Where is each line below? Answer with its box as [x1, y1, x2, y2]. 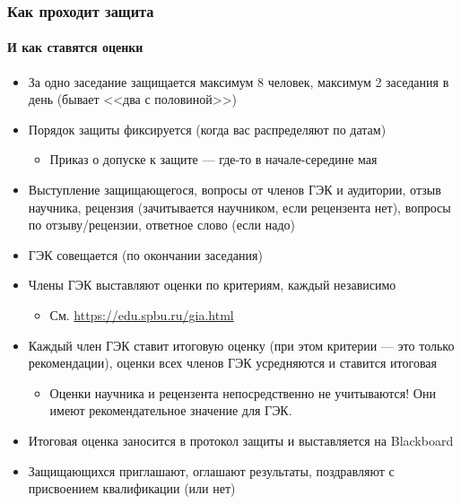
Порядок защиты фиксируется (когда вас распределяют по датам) [28, 119, 387, 138]
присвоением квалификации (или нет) [28, 479, 236, 498]
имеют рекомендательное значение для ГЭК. [49, 401, 292, 420]
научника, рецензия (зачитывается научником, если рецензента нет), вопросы [28, 197, 451, 216]
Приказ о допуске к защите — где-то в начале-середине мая [49, 150, 378, 169]
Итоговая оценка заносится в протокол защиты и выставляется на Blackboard [28, 430, 454, 449]
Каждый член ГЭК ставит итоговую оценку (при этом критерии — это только [28, 335, 455, 354]
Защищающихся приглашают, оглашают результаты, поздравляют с [28, 461, 395, 480]
